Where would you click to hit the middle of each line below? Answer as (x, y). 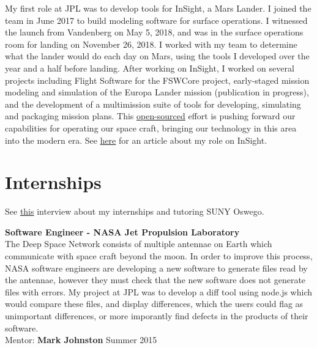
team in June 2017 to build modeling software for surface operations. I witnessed (156, 20)
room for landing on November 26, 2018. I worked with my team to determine (151, 44)
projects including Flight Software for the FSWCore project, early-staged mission (157, 80)
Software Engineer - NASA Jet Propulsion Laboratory (122, 231)
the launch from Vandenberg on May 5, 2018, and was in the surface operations (154, 32)
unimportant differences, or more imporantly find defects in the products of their (157, 316)
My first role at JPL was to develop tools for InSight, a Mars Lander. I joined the (158, 8)
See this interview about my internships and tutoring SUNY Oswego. (135, 211)
